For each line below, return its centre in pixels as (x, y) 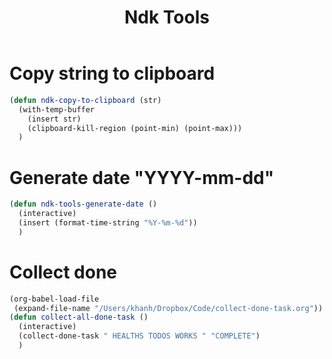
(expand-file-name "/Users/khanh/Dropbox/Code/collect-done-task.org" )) (168, 308)
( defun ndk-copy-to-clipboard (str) (85, 100)
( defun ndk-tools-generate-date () (83, 204)
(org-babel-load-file (54, 299)
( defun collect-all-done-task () (79, 317)
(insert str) (54, 119)
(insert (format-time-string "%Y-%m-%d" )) (108, 223)
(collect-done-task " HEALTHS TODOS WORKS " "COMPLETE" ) (139, 336)
